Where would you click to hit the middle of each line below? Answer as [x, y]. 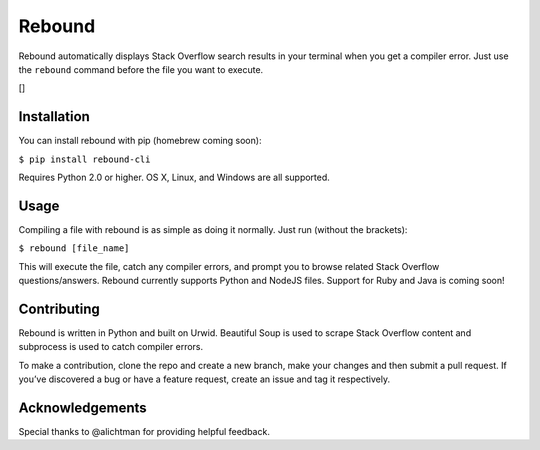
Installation [54, 116]
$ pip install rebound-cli [84, 159]
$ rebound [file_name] [74, 248]
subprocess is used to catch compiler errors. [111, 347]
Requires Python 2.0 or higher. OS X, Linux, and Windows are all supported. [174, 177]
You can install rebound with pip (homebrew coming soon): [140, 141]
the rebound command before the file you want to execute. [141, 69]
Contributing [59, 308]
